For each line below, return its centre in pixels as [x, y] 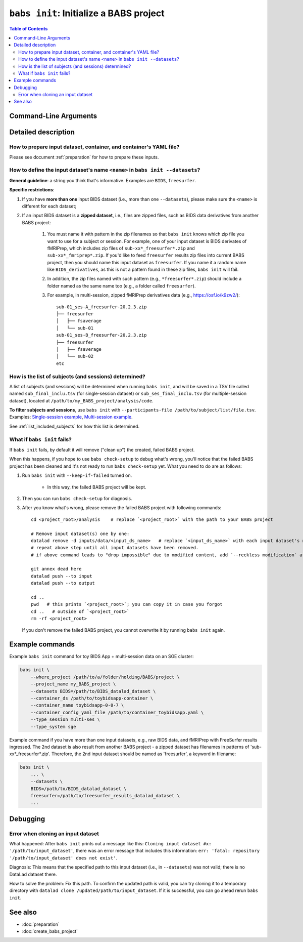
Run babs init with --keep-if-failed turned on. [77, 475]
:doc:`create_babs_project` [50, 931]
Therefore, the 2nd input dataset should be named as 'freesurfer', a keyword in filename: [144, 754]
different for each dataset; [49, 206]
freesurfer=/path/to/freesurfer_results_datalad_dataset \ [105, 795]
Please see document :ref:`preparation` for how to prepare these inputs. [84, 157]
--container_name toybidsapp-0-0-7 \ [77, 705]
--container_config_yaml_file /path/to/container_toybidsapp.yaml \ [117, 712]
